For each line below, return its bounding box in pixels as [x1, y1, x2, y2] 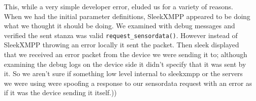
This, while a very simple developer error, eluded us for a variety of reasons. [4, 1, 233, 11]
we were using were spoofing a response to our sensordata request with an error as [4, 78, 252, 88]
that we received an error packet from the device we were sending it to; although [4, 49, 248, 60]
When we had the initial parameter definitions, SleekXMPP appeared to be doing [4, 11, 251, 21]
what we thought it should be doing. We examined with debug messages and [4, 20, 235, 31]
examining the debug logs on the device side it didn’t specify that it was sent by [4, 59, 246, 69]
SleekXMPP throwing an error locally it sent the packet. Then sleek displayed [4, 40, 239, 50]
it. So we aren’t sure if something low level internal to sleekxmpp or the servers [4, 68, 243, 79]
